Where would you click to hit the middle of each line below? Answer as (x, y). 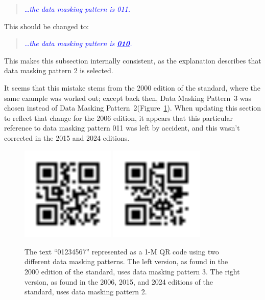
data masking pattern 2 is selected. (59, 70)
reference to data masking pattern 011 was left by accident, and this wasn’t (122, 128)
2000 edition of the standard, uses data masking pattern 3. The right (132, 271)
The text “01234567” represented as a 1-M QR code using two (122, 251)
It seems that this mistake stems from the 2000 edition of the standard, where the (132, 87)
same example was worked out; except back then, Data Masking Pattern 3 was (128, 98)
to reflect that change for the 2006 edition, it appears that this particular (118, 117)
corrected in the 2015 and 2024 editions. (67, 137)
